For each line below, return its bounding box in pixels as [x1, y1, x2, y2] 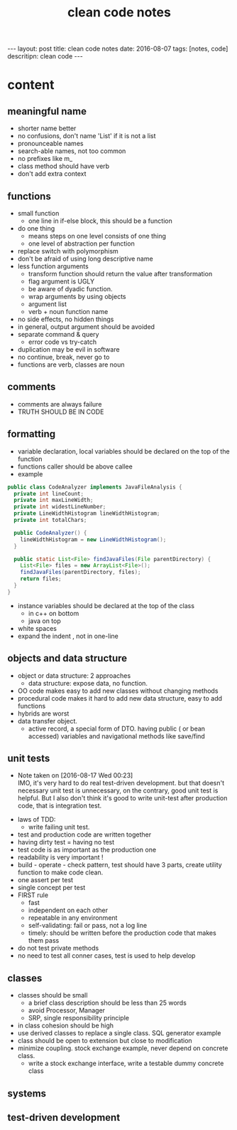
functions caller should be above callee [17, 462, 133, 471]
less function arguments [17, 262, 89, 271]
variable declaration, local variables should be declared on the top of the [17, 446, 230, 456]
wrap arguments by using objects [28, 293, 126, 300]
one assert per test [17, 876, 73, 884]
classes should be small [17, 991, 88, 1000]
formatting [7, 428, 56, 440]
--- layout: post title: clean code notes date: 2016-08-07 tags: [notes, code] [7, 44, 228, 53]
